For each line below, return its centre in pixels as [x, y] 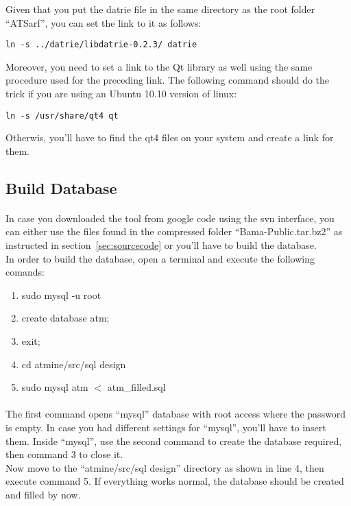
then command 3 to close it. [64, 454]
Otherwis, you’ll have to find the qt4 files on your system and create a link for [170, 137]
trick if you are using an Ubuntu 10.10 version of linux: [121, 94]
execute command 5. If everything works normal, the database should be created [175, 481]
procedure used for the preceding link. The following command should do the [168, 80]
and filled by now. [43, 494]
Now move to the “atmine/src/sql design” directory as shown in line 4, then [165, 467]
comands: [25, 272]
